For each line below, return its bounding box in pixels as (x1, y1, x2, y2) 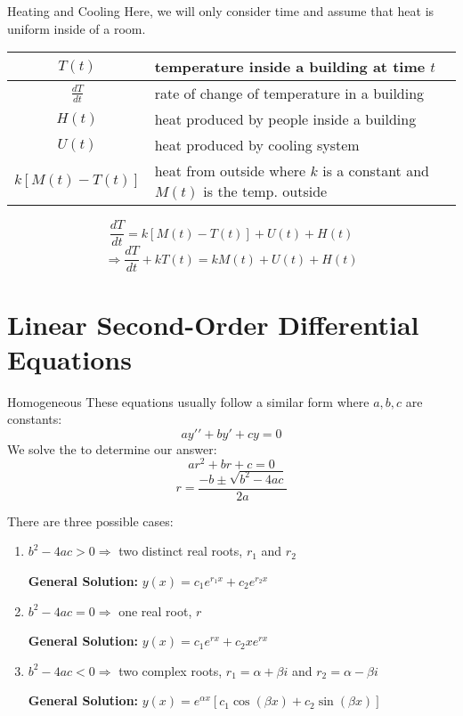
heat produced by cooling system (154, 134, 360, 156)
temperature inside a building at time (154, 56, 426, 77)
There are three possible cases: (7, 511, 174, 530)
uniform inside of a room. (7, 19, 146, 37)
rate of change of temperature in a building (154, 83, 425, 104)
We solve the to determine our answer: (7, 439, 217, 458)
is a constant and (322, 160, 429, 182)
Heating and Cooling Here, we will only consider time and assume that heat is (7, 2, 435, 20)
